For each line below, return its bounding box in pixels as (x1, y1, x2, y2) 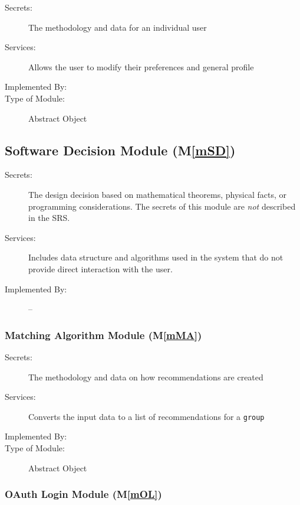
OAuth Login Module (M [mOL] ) (5, 487, 162, 501)
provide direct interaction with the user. (28, 262, 173, 275)
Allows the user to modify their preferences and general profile (28, 60, 254, 73)
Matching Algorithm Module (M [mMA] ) (5, 327, 202, 342)
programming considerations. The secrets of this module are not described (28, 200, 296, 212)
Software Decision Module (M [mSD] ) (5, 141, 236, 159)
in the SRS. (28, 211, 70, 224)
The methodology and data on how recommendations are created (28, 370, 263, 383)
